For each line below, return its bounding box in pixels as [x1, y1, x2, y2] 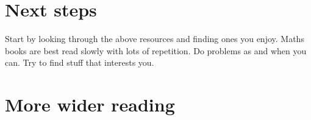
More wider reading [5, 92, 175, 117]
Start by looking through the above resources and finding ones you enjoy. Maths [5, 32, 304, 45]
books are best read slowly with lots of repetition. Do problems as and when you [5, 44, 307, 57]
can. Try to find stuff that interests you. [5, 56, 154, 69]
